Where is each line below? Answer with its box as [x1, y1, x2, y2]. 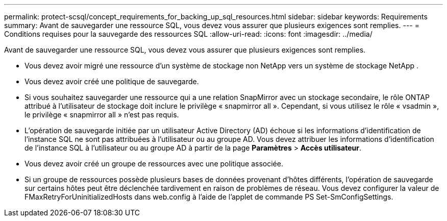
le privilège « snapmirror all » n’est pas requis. [24, 110, 179, 119]
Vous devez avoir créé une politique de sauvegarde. [24, 77, 199, 86]
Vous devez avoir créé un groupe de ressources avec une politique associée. [24, 159, 283, 168]
